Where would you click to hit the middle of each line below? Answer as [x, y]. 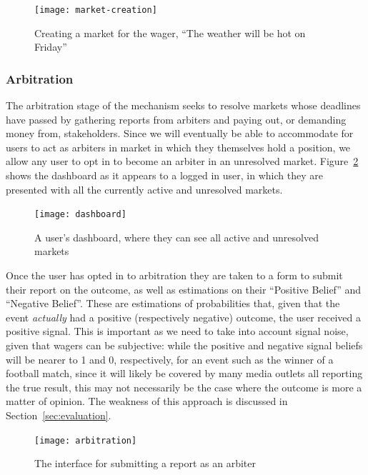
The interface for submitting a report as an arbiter [145, 463]
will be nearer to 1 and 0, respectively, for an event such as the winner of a [170, 359]
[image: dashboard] [80, 215]
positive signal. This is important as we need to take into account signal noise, [177, 331]
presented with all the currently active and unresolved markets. [144, 189]
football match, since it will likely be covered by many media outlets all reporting [184, 373]
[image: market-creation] [96, 10]
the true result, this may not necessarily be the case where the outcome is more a [184, 387]
